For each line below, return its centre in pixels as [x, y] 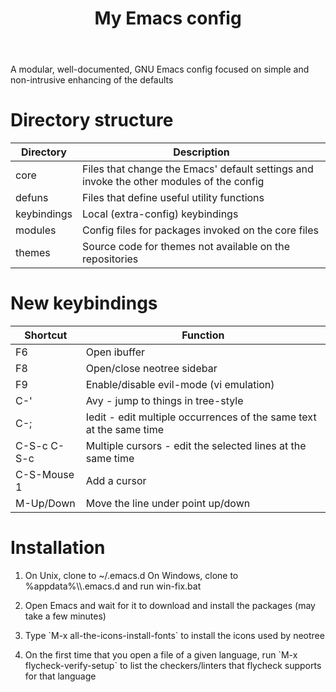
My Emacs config [168, 18]
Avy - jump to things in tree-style [164, 401]
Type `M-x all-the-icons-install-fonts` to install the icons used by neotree [174, 635]
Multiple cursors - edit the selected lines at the [196, 446]
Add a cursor [116, 481]
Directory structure [92, 120]
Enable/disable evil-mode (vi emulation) [180, 385]
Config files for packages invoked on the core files [200, 230]
